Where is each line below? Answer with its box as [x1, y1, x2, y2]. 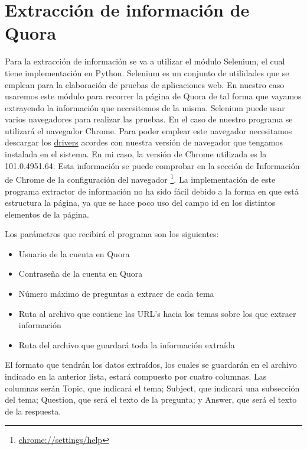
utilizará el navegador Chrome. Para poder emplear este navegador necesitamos [5, 124, 292, 137]
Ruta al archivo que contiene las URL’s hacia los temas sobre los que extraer [18, 307, 296, 319]
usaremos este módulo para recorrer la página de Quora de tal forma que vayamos [5, 90, 302, 102]
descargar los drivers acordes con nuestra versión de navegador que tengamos [5, 136, 283, 148]
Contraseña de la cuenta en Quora [18, 267, 143, 280]
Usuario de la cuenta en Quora [18, 247, 130, 260]
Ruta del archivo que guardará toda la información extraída [18, 338, 235, 351]
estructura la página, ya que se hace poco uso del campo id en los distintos [5, 196, 276, 209]
